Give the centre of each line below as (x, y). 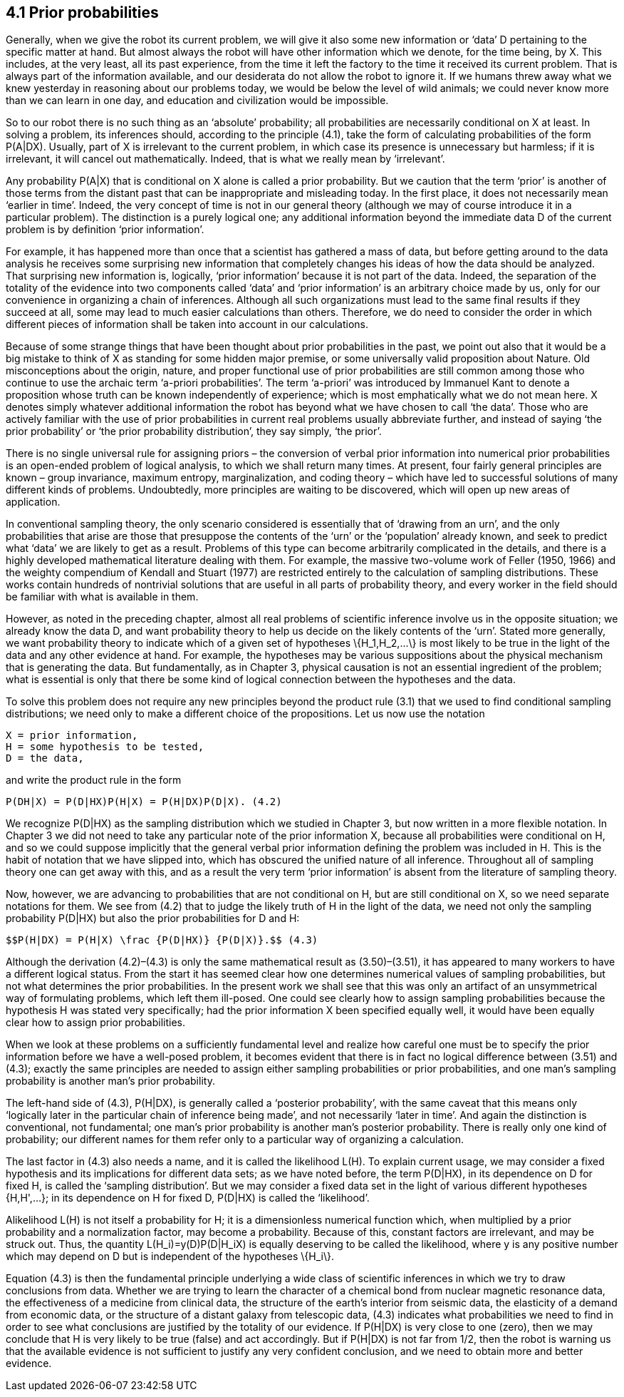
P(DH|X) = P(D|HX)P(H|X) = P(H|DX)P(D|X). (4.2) (144, 802)
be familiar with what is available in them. (102, 597)
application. (33, 502)
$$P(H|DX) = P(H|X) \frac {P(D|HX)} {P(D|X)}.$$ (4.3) (162, 940)
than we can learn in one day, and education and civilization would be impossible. (197, 101)
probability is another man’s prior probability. (110, 1081)
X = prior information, (72, 736)
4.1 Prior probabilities (82, 12)
